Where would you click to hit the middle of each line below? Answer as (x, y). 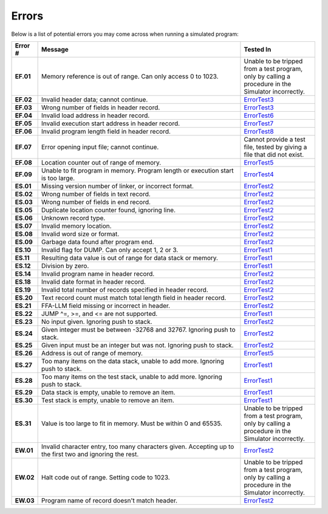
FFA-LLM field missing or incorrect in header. (105, 306)
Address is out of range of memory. (92, 353)
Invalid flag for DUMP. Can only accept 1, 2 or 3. (110, 250)
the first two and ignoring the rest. (90, 454)
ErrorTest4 (259, 174)
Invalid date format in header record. (93, 281)
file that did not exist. (274, 154)
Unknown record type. (73, 218)
